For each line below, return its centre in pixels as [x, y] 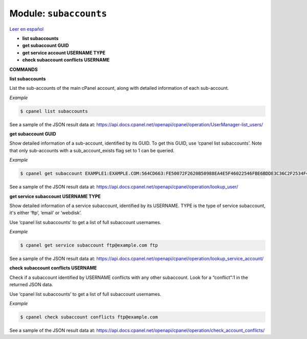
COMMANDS [24, 69]
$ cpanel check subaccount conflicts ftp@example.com [89, 317]
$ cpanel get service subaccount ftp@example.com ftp [89, 245]
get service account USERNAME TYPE [64, 53]
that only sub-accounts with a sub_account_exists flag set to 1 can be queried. [92, 150]
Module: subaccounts [58, 13]
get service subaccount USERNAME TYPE [55, 196]
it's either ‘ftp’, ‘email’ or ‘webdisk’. [46, 213]
